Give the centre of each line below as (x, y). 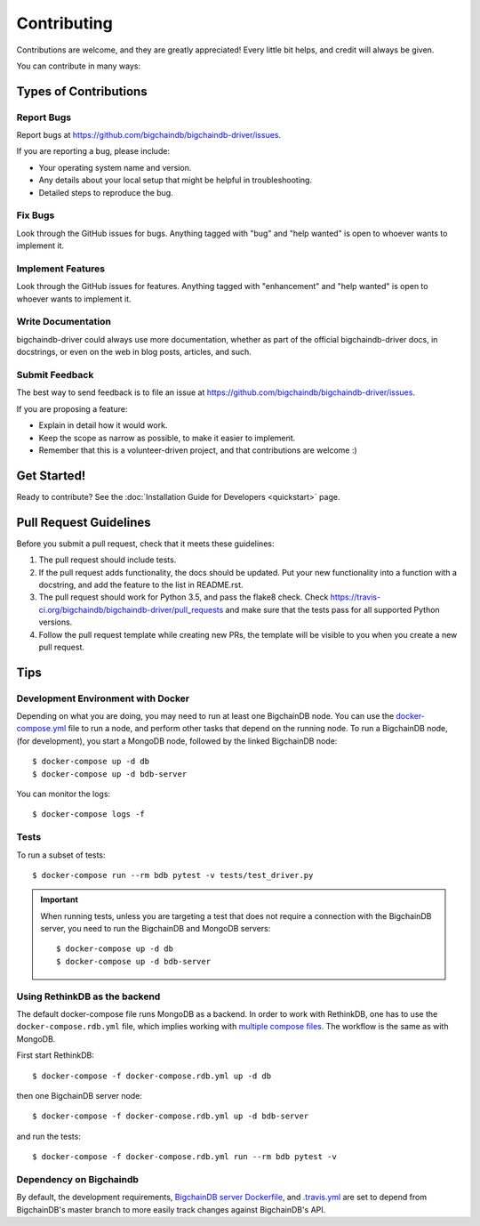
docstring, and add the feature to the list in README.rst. (141, 585)
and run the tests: (49, 1136)
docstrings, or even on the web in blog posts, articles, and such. (134, 352)
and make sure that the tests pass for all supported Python (332, 609)
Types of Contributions (82, 91)
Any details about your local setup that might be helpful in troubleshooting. (176, 180)
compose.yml (41, 729)
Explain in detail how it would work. (103, 425)
